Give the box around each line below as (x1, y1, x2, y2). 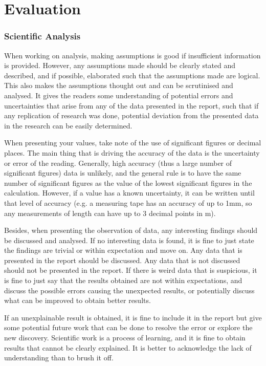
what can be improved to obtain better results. (4, 295, 151, 306)
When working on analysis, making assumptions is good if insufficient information (4, 50, 261, 60)
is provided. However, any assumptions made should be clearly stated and (4, 60, 236, 71)
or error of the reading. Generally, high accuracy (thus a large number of (4, 157, 232, 168)
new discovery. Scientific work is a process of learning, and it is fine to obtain (4, 332, 246, 343)
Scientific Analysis (4, 30, 81, 42)
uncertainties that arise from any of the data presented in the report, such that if (4, 100, 259, 111)
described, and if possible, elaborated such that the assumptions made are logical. (4, 70, 260, 80)
